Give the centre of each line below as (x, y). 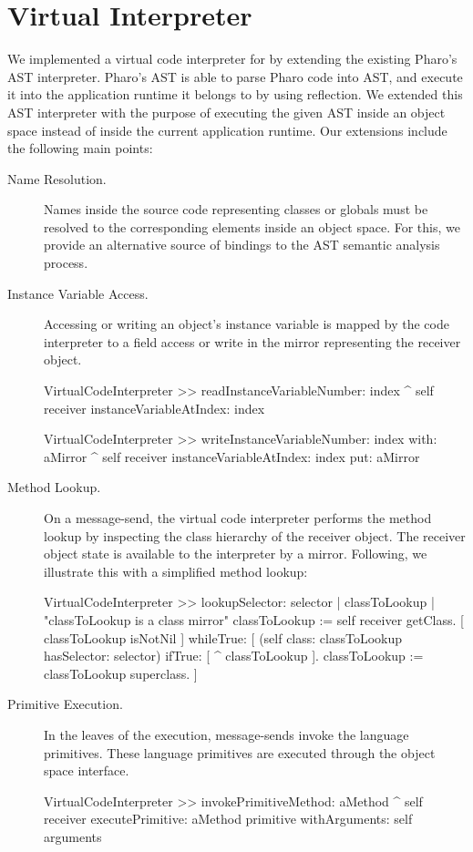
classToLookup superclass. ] (121, 673)
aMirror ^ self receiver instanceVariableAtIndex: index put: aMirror (232, 456)
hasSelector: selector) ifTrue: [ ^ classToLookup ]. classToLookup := (234, 656)
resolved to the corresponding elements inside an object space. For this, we (252, 226)
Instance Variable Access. (78, 293)
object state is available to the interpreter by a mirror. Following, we (236, 554)
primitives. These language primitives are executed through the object (240, 752)
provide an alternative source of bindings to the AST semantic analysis (242, 245)
